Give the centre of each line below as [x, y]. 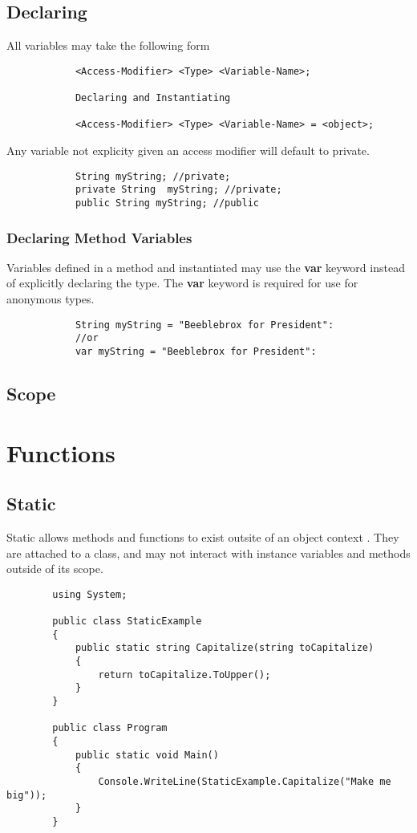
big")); [27, 795]
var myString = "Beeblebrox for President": [196, 351]
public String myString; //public [167, 203]
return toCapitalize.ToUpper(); [184, 675]
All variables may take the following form [108, 45]
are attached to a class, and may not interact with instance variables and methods [208, 553]
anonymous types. [51, 299]
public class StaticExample [127, 622]
